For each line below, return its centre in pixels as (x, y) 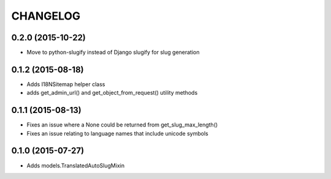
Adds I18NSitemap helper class (66, 84)
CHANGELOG (46, 16)
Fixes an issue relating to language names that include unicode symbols (117, 133)
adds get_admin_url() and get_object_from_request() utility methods (112, 93)
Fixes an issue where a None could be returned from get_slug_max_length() (122, 125)
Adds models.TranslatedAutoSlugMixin (76, 166)
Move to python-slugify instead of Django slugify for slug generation (113, 53)
